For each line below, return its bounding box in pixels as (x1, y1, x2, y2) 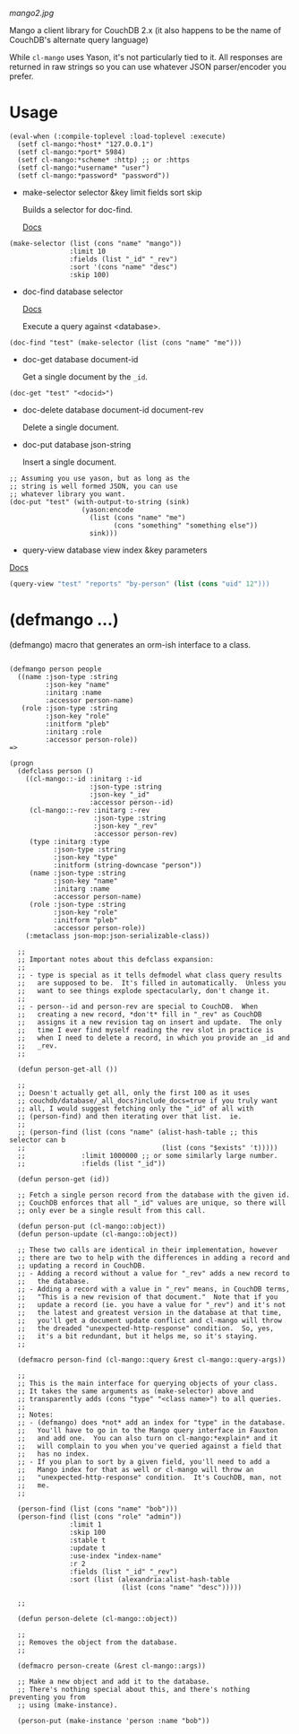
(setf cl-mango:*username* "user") (17, 163, 150, 172)
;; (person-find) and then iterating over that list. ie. (17, 1111, 243, 1120)
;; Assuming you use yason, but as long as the (9, 474, 191, 483)
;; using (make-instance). (17, 1700, 118, 1710)
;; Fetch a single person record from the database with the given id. (17, 1190, 291, 1199)
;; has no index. (17, 1449, 90, 1459)
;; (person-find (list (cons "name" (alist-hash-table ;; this (17, 1128, 258, 1137)
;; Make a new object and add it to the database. (17, 1677, 210, 1686)
